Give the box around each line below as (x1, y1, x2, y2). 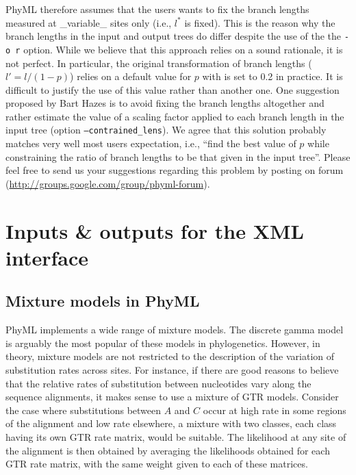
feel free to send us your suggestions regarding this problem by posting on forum (5, 163, 344, 177)
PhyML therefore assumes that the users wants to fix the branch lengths (5, 2, 309, 16)
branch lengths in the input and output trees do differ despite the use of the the (5, 29, 342, 43)
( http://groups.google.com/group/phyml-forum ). (5, 176, 210, 190)
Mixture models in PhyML (5, 290, 200, 311)
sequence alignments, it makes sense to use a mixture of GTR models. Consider (5, 389, 339, 404)
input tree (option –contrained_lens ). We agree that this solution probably (5, 123, 327, 137)
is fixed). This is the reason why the (184, 15, 335, 29)
